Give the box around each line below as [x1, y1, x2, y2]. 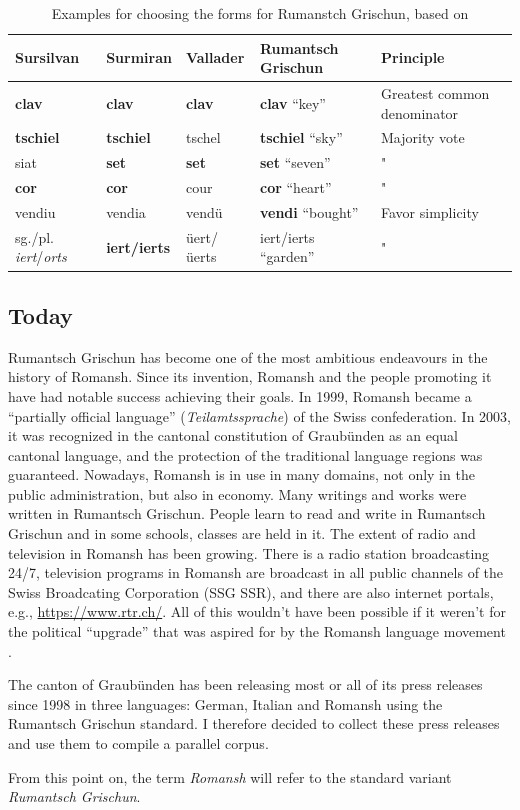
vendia [106, 202, 146, 222]
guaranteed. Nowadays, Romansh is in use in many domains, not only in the [8, 464, 475, 485]
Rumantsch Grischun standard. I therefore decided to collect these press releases [8, 713, 500, 734]
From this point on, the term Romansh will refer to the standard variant [8, 766, 452, 787]
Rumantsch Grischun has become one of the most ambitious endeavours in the [8, 346, 488, 367]
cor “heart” [259, 177, 332, 198]
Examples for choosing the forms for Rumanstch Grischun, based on [51, 3, 469, 23]
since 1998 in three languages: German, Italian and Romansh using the [8, 693, 443, 714]
